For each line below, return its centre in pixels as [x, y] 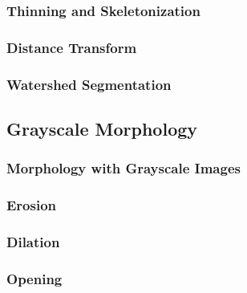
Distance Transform [72, 47]
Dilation [33, 241]
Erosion [32, 205]
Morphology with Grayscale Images [123, 168]
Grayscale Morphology [102, 128]
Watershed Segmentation [89, 84]
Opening [34, 278]
